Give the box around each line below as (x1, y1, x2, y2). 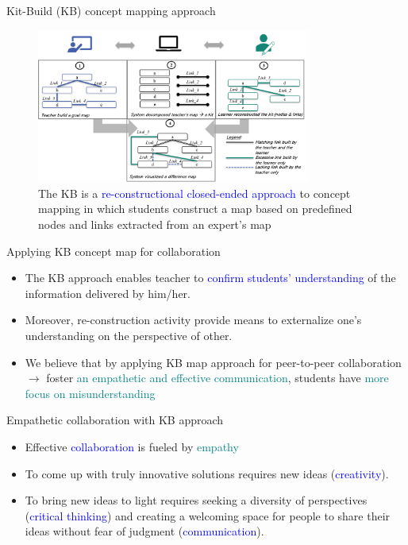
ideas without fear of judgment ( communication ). (25, 523, 264, 539)
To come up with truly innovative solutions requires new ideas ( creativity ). (25, 465, 389, 481)
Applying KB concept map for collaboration (6, 242, 221, 259)
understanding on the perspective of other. (25, 327, 233, 343)
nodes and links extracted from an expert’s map (38, 216, 271, 233)
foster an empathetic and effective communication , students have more (46, 369, 389, 386)
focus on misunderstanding (25, 385, 156, 401)
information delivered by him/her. (25, 284, 191, 301)
